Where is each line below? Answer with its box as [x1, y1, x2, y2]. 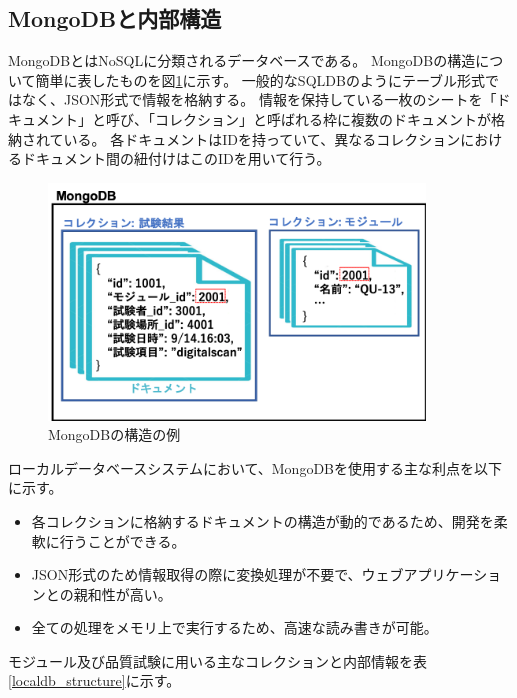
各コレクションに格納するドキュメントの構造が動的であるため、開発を [31, 510, 494, 531]
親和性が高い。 [73, 583, 172, 604]
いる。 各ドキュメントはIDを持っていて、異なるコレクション [63, 128, 461, 149]
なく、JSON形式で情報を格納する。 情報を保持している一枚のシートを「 [21, 89, 497, 110]
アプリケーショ [403, 564, 502, 585]
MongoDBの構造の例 [48, 424, 181, 445]
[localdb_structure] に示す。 [8, 670, 181, 691]
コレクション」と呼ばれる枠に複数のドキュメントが [154, 108, 491, 129]
